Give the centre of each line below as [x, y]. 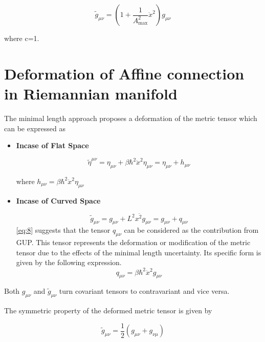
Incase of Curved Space [58, 200]
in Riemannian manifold [91, 93]
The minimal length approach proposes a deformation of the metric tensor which [131, 118]
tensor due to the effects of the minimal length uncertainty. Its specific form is [139, 252]
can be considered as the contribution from [191, 230]
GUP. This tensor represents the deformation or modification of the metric [133, 242]
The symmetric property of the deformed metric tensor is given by [108, 310]
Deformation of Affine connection [124, 73]
